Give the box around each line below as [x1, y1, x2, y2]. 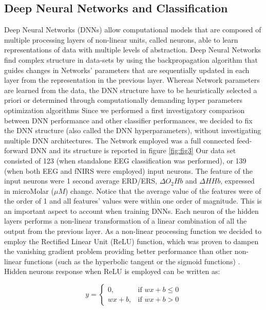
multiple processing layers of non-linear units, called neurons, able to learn [4, 34, 238, 45]
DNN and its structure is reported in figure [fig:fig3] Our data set [30, 145, 236, 156]
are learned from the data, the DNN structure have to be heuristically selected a [4, 84, 257, 95]
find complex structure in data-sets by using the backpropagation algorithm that [4, 54, 258, 65]
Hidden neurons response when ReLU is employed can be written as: [4, 266, 220, 277]
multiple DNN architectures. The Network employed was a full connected [4, 135, 235, 145]
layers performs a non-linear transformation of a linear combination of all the [4, 215, 247, 226]
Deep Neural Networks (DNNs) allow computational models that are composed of [4, 24, 261, 35]
